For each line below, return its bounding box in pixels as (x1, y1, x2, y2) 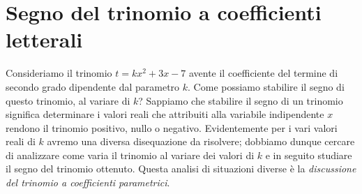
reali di (6, 134, 36, 149)
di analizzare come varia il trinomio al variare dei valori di (6, 147, 255, 162)
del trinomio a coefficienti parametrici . (6, 175, 170, 190)
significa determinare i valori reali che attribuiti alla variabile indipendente (6, 107, 324, 121)
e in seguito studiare (265, 147, 352, 162)
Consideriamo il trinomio (6, 66, 112, 80)
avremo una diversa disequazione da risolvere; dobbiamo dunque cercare (47, 134, 355, 149)
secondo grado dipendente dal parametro (6, 79, 180, 94)
